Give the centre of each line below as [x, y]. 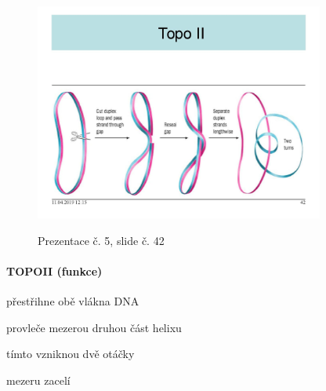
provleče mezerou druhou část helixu [94, 327]
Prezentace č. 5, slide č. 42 [101, 240]
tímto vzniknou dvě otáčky [71, 354]
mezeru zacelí [38, 380]
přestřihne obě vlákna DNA [73, 300]
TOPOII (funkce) [54, 270]
